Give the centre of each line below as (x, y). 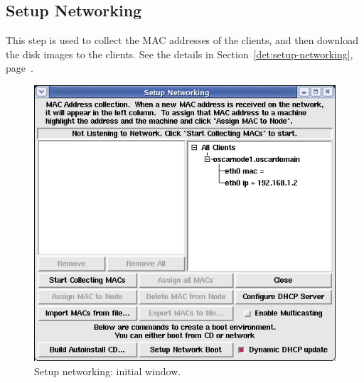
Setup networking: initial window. (108, 371)
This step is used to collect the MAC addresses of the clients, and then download (182, 40)
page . (20, 68)
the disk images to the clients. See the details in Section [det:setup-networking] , (180, 54)
